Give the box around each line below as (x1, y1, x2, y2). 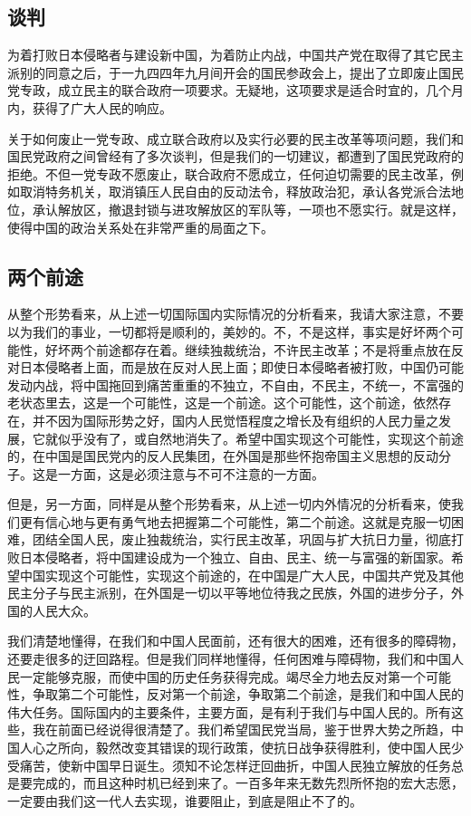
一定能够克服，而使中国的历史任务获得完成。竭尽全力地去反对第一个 (19, 667, 426, 686)
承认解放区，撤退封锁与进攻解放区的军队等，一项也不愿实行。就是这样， (32, 199, 464, 218)
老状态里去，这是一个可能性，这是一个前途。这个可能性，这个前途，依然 (7, 393, 438, 412)
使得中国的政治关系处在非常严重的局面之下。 (7, 217, 274, 236)
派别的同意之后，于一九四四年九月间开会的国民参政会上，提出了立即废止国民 (7, 62, 464, 82)
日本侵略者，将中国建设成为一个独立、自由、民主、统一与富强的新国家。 (19, 548, 451, 567)
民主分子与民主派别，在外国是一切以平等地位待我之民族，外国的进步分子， (7, 583, 451, 602)
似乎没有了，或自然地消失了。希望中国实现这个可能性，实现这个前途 (57, 428, 464, 447)
